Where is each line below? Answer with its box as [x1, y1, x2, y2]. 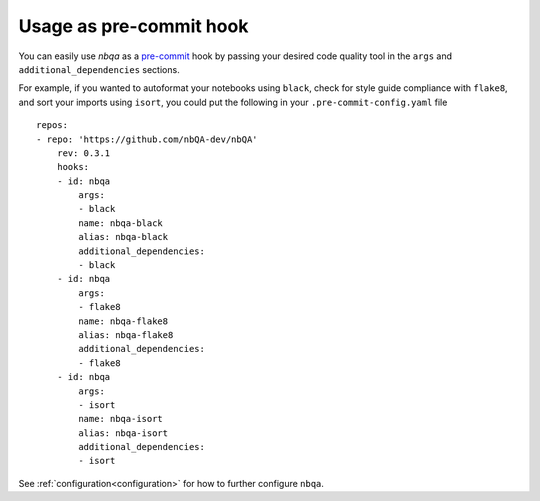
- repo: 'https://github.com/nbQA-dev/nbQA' [36, 133, 259, 145]
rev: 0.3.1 [56, 147, 111, 159]
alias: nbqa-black [78, 231, 169, 243]
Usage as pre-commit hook [18, 15, 249, 37]
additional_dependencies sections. [18, 63, 180, 75]
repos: [36, 120, 69, 131]
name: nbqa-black [78, 217, 164, 229]
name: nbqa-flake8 [78, 315, 169, 327]
